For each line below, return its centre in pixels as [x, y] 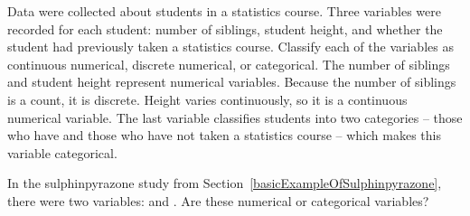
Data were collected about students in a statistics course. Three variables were [224, 11]
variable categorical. [62, 152]
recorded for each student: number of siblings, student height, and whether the [225, 28]
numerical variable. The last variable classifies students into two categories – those [235, 117]
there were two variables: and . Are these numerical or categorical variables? [218, 200]
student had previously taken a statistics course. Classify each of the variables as [230, 47]
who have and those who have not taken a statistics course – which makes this [225, 135]
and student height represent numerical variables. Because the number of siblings [232, 82]
